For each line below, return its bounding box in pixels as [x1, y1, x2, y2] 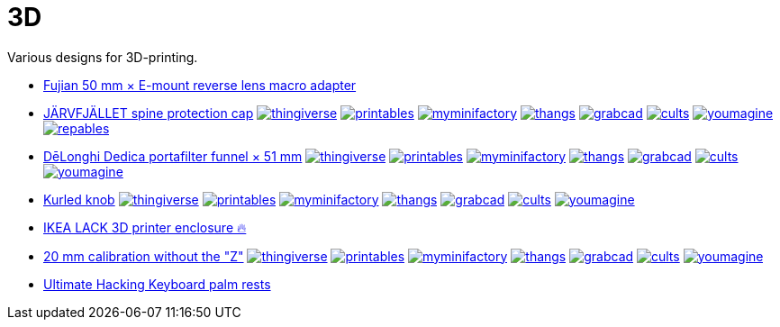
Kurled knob [43, 191, 115, 207]
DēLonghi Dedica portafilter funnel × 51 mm [43, 148, 303, 164]
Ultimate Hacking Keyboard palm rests [43, 276, 271, 292]
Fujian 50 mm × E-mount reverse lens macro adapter [43, 77, 357, 93]
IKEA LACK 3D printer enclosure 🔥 [43, 219, 247, 235]
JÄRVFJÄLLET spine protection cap [43, 104, 254, 121]
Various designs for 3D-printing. [7, 49, 198, 65]
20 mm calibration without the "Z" [43, 248, 244, 264]
